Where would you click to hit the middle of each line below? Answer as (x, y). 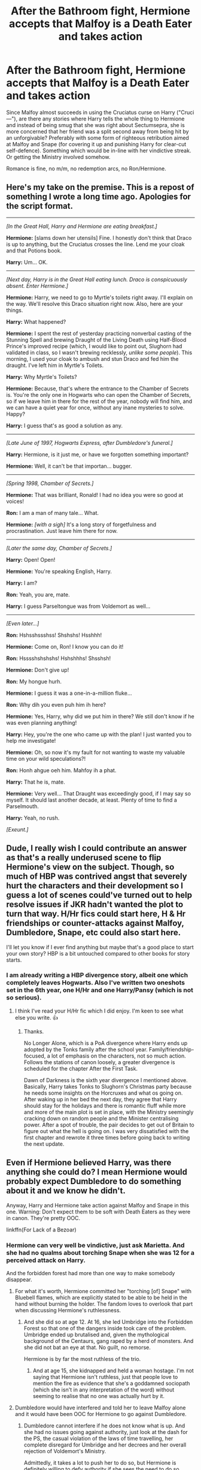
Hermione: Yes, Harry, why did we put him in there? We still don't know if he (100, 716)
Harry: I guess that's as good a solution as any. (64, 425)
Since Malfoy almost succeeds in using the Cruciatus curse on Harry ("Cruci (100, 112)
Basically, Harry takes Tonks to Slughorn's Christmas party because (108, 1086)
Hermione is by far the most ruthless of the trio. (82, 1358)
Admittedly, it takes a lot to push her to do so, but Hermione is (100, 1463)
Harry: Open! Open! (31, 559)
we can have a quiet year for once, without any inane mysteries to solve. (95, 407)
